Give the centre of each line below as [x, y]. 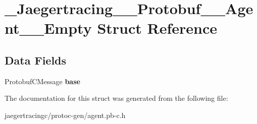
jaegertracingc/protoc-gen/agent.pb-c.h [65, 115]
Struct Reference [157, 28]
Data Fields [36, 60]
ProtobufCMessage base [42, 81]
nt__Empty [48, 28]
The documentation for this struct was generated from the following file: [116, 98]
